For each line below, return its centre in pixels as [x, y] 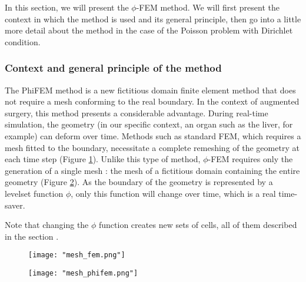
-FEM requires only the [250, 159]
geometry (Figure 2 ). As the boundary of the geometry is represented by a [139, 182]
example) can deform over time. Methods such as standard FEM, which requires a [153, 135]
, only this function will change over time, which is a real [173, 193]
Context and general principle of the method [113, 68]
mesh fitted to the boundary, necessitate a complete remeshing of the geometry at [152, 147]
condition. [23, 41]
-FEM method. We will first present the [208, 7]
